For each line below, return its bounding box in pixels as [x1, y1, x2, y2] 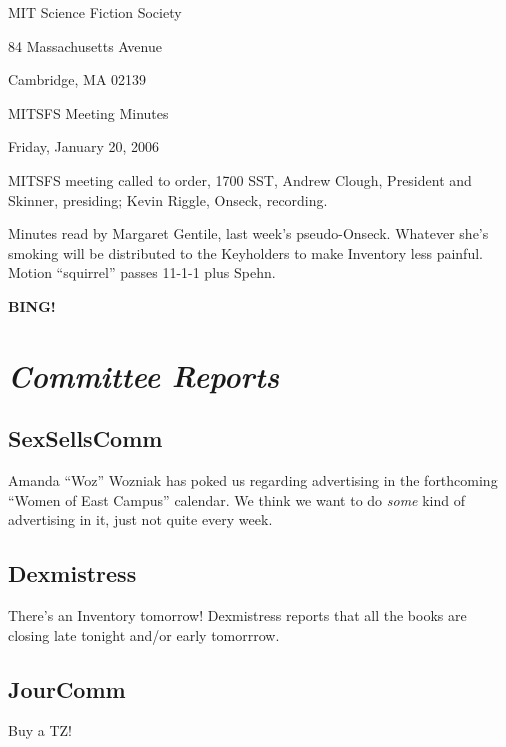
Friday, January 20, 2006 [8, 136, 160, 157]
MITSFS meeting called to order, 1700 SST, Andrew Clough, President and [8, 169, 472, 190]
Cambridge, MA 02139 [8, 69, 147, 90]
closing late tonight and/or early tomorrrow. [8, 624, 280, 645]
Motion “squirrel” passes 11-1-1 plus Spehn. [8, 262, 276, 283]
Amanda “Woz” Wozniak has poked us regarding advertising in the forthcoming [8, 470, 498, 491]
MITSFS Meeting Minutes [8, 102, 169, 123]
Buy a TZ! [8, 720, 72, 741]
